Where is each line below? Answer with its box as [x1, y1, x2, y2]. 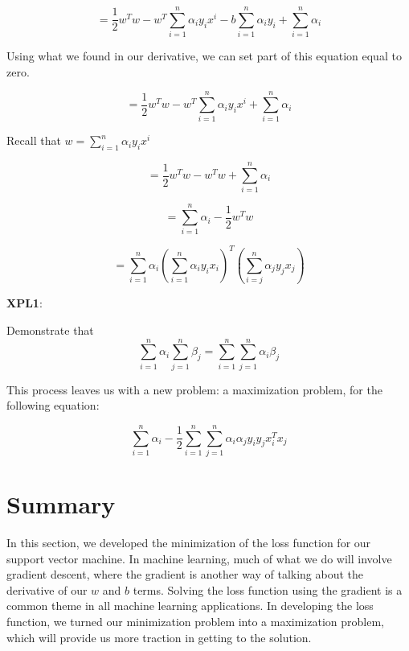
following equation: [6, 397, 100, 414]
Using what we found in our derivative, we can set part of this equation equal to [6, 47, 402, 64]
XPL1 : [6, 295, 43, 311]
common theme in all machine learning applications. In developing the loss [6, 597, 374, 614]
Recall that [6, 132, 61, 149]
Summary [6, 488, 116, 521]
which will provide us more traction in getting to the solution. [6, 628, 312, 645]
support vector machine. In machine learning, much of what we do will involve [6, 550, 392, 567]
